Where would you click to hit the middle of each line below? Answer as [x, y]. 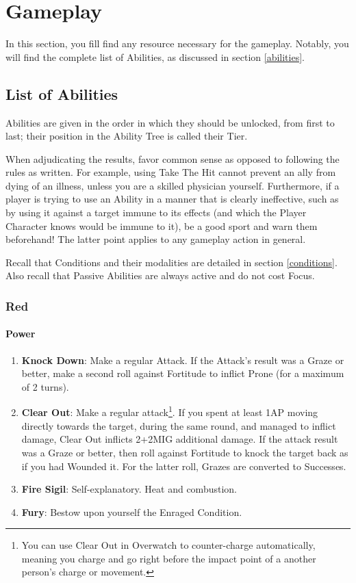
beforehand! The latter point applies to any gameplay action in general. [156, 239]
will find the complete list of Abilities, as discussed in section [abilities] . [155, 56]
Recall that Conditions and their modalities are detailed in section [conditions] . [171, 262]
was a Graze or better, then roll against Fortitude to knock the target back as [185, 452]
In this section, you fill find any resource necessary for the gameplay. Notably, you [177, 43]
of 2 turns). [45, 386]
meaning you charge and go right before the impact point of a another [169, 558]
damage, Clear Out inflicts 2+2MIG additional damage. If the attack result [180, 439]
